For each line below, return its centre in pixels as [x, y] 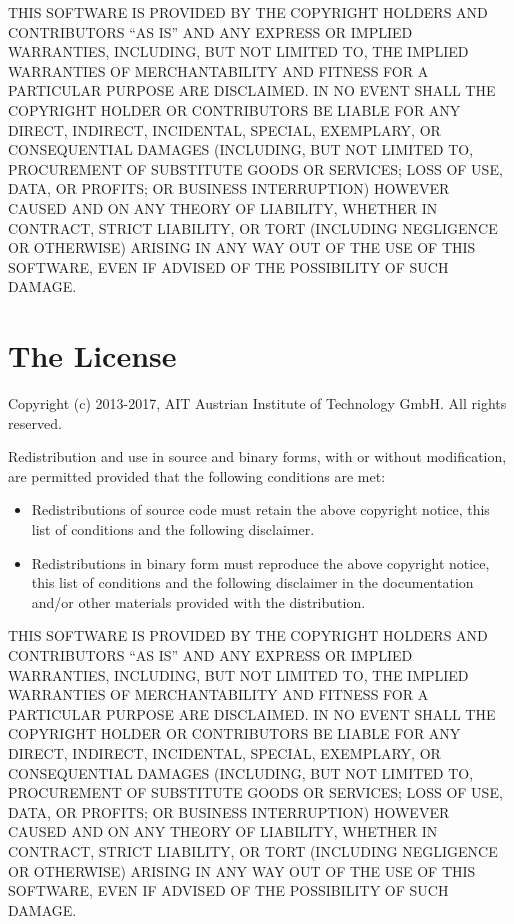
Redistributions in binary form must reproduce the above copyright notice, [260, 562]
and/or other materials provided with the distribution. [198, 601]
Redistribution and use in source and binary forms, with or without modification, [257, 456]
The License [92, 355]
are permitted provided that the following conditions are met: [197, 475]
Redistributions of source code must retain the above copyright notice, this [260, 509]
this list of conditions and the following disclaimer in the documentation [252, 582]
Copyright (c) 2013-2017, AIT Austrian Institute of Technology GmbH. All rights [257, 403]
